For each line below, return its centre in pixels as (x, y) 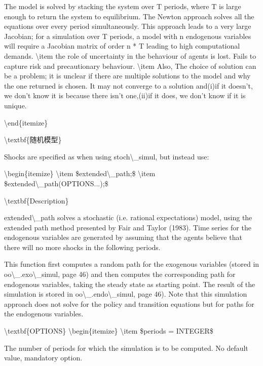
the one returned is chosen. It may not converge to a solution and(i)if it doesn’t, (128, 85)
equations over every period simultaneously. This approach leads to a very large (128, 26)
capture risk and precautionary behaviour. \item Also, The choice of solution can (130, 66)
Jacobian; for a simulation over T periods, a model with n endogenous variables (128, 36)
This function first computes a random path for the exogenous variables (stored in (132, 264)
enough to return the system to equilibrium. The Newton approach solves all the (129, 16)
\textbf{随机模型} (33, 139)
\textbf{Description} (36, 200)
